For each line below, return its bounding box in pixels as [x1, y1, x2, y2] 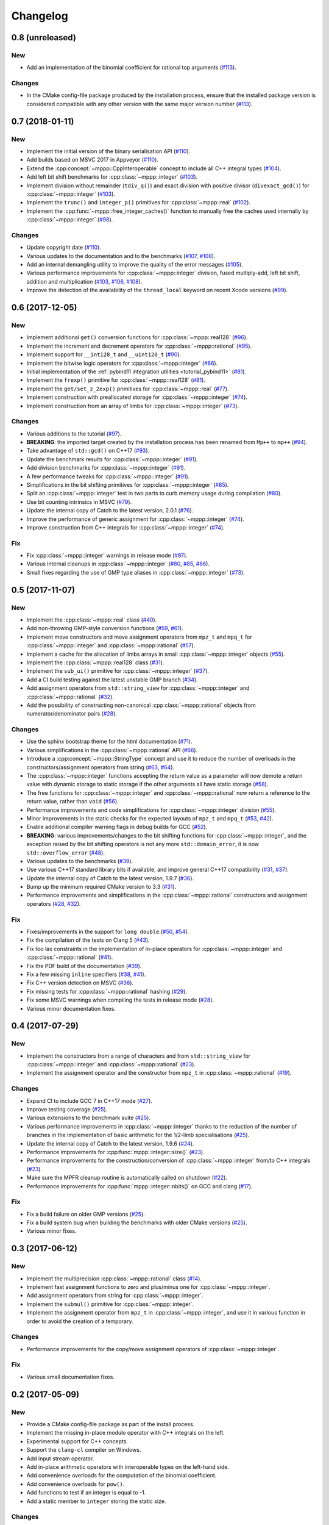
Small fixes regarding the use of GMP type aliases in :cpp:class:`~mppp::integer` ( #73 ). [26, 569, 245, 576]
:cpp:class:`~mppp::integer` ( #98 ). [26, 216, 113, 223]
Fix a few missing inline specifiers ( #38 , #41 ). [26, 971, 146, 978]
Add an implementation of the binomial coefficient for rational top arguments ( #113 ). [26, 64, 237, 71]
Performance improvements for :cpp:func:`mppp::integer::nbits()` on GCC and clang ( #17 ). [26, 1182, 253, 1189]
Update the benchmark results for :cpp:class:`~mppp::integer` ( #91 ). [26, 455, 198, 463]
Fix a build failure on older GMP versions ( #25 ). [26, 1210, 146, 1218]
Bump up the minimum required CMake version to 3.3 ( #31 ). [26, 883, 177, 891]
